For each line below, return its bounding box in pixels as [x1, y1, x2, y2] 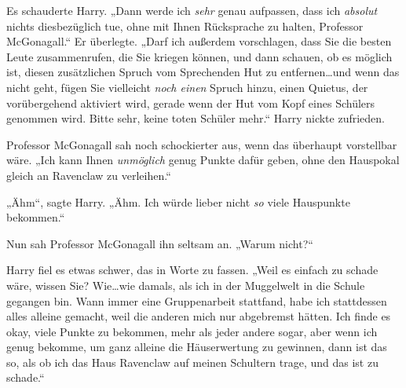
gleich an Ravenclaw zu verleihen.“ [6, 167, 171, 183]
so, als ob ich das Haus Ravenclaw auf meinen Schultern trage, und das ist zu [6, 353, 379, 370]
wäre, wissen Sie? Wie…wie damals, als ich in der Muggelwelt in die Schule [6, 276, 365, 293]
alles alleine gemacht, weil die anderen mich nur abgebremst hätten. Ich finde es [6, 308, 391, 324]
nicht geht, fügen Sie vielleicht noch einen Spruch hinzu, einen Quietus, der [6, 79, 368, 95]
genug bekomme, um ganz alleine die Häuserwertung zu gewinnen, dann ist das [6, 339, 387, 355]
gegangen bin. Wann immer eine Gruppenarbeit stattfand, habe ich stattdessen [6, 292, 387, 309]
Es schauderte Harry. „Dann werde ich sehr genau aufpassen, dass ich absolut [6, 2, 378, 18]
